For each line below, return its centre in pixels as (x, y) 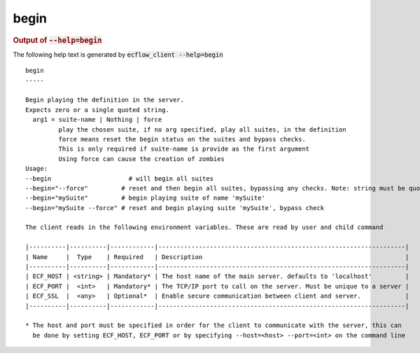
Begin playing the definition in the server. (105, 100)
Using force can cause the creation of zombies (142, 159)
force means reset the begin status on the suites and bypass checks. (182, 139)
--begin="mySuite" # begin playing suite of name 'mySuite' (145, 198)
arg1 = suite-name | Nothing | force (97, 120)
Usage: (37, 169)
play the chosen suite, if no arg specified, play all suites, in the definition (202, 129)
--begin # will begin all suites (119, 178)
